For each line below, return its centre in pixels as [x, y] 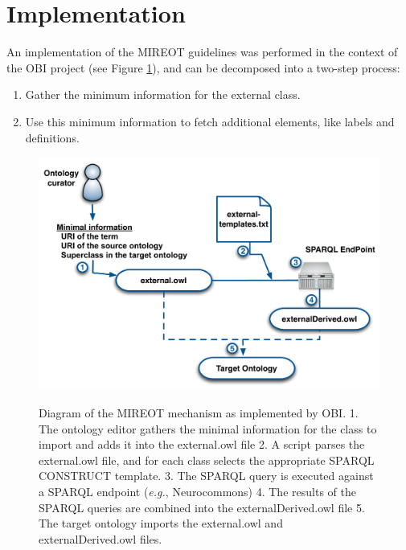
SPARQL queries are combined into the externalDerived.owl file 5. [202, 507]
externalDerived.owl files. [100, 538]
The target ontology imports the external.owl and [161, 523]
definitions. [52, 137]
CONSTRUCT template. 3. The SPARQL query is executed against [206, 476]
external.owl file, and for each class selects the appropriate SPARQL [207, 460]
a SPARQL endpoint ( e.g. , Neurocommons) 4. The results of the [197, 491]
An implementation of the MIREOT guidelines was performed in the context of [202, 52]
